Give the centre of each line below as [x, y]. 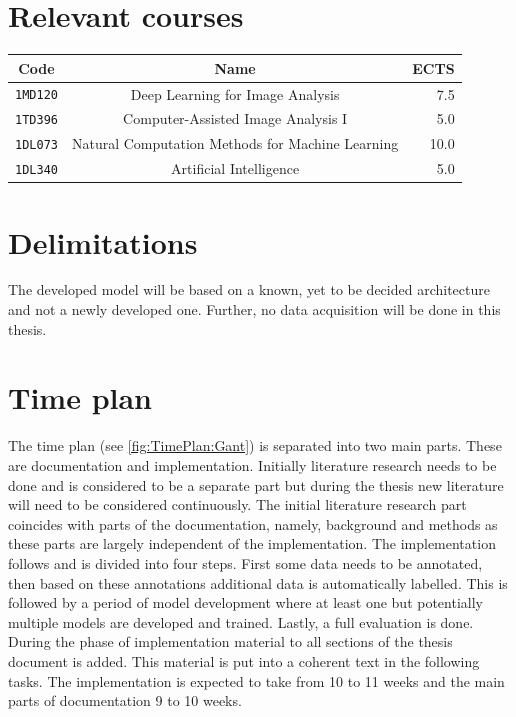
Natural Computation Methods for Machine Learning [235, 143]
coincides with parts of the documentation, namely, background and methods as [253, 523]
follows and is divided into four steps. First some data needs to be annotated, [245, 562]
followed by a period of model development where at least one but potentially [245, 602]
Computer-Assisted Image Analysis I [235, 118]
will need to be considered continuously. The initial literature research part [237, 504]
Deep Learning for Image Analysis [235, 93]
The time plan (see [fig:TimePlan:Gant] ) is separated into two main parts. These [255, 445]
